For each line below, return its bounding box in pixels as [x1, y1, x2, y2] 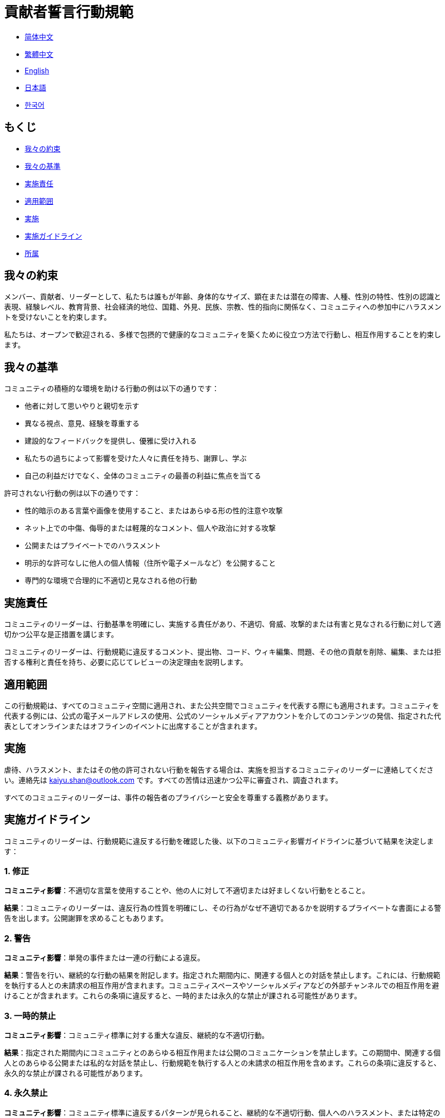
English [25, 66, 49, 75]
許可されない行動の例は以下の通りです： [4, 489, 140, 498]
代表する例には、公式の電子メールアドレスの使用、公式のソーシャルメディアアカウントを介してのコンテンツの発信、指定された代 [4, 711, 441, 720]
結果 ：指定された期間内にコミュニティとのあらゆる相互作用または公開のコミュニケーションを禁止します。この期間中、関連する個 [4, 1048, 441, 1057]
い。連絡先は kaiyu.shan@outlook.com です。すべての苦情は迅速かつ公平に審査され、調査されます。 [4, 775, 342, 784]
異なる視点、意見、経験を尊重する [25, 419, 139, 428]
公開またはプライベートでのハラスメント [25, 541, 161, 550]
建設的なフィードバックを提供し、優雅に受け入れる [25, 436, 197, 446]
